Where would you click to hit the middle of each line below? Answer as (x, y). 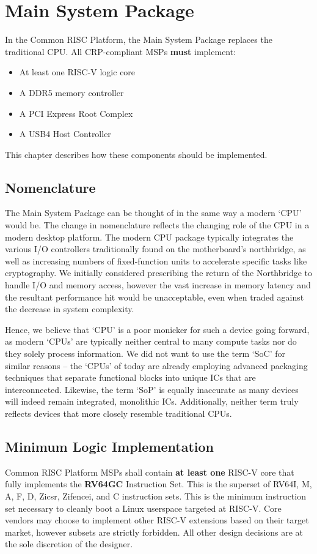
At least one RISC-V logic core (77, 72)
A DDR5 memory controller (71, 92)
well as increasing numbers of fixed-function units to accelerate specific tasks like (156, 260)
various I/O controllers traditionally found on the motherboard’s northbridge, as (155, 249)
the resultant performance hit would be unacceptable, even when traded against (155, 297)
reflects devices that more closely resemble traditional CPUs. (118, 413)
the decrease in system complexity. (70, 309)
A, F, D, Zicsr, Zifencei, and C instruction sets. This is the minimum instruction (155, 496)
